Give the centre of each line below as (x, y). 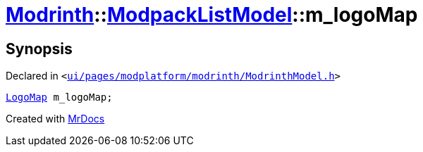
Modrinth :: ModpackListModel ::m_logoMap (212, 15)
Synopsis (39, 49)
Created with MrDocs (55, 119)
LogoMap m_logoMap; (59, 97)
